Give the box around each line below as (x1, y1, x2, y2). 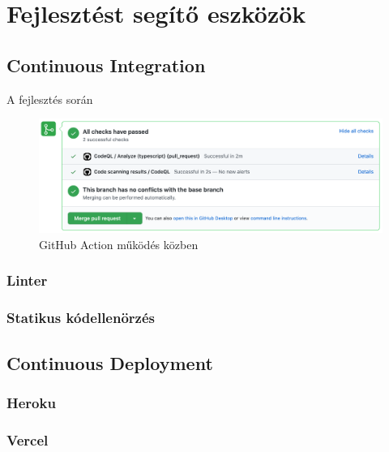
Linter (6, 270, 48, 291)
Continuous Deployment (6, 350, 213, 375)
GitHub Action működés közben (39, 235, 199, 252)
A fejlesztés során (6, 90, 93, 107)
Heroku (6, 392, 56, 412)
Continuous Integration (6, 52, 206, 77)
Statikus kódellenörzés (6, 308, 156, 328)
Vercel (6, 429, 49, 450)
